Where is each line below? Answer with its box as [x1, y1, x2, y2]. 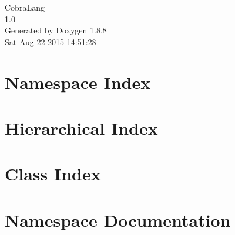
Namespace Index [5, 70, 151, 94]
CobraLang [5, 1, 45, 13]
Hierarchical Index [5, 115, 158, 139]
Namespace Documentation [5, 207, 231, 231]
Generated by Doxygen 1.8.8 [5, 24, 107, 36]
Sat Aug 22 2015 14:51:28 [5, 35, 96, 47]
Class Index [5, 162, 101, 186]
